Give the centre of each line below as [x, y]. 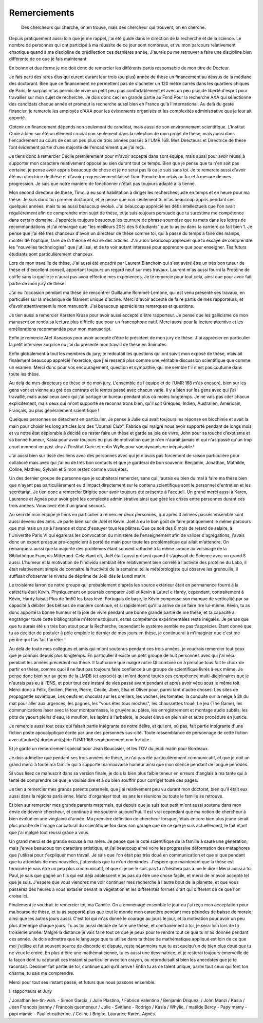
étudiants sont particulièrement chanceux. [51, 254]
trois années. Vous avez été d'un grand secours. [58, 505]
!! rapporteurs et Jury [30, 991]
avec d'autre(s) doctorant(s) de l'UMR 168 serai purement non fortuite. [80, 739]
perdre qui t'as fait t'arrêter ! [37, 640]
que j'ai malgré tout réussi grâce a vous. [49, 832]
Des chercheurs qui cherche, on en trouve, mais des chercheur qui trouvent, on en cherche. [113, 27]
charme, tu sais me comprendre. [42, 973]
